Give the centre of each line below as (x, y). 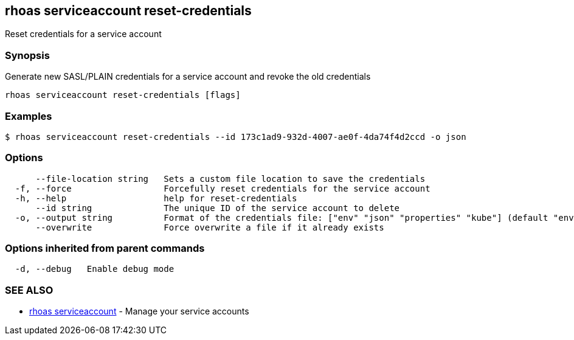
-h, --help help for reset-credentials (156, 198)
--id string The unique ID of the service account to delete (218, 208)
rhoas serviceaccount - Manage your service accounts (139, 311)
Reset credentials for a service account (83, 34)
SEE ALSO (29, 290)
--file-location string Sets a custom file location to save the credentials (230, 179)
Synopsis (27, 55)
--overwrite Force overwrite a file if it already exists (210, 227)
